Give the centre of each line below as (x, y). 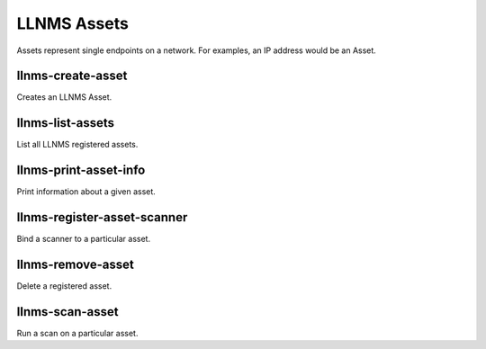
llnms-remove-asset (75, 264)
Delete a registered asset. (64, 286)
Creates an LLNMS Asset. (64, 97)
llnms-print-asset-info (81, 170)
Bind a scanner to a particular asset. (84, 239)
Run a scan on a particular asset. (77, 333)
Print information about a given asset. (86, 192)
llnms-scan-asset (67, 312)
